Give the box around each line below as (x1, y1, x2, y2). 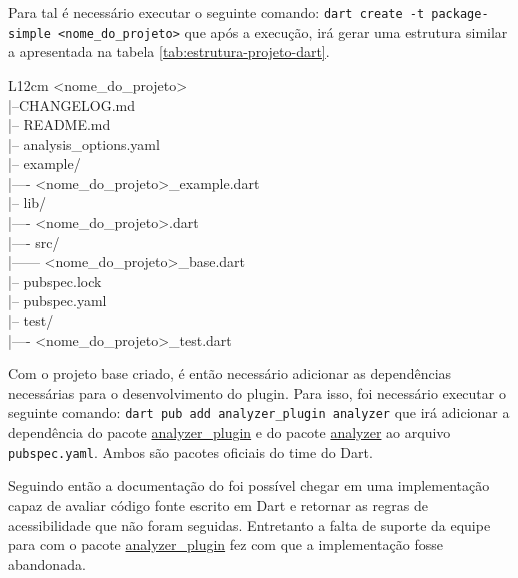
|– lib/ (8, 192, 47, 213)
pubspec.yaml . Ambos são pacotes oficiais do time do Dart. (8, 441, 373, 462)
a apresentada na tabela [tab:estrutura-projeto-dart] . (8, 41, 330, 62)
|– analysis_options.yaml (8, 133, 160, 154)
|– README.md (8, 114, 111, 135)
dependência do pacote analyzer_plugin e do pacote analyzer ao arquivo (8, 422, 451, 443)
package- (431, 7, 489, 21)
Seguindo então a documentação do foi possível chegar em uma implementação (8, 475, 490, 496)
